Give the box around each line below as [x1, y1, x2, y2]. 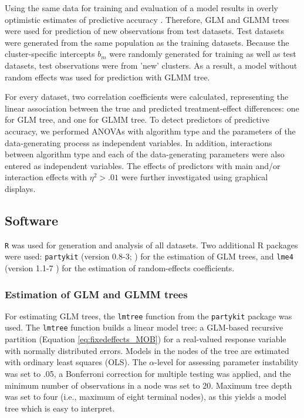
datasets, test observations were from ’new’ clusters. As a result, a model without [5, 59, 298, 71]
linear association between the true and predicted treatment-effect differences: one [5, 102, 299, 114]
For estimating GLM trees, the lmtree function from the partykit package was [5, 309, 292, 322]
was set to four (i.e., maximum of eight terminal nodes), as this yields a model [5, 390, 287, 403]
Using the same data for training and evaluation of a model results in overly [5, 2, 278, 14]
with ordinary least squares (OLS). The [5, 356, 147, 368]
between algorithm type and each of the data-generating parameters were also [5, 148, 285, 160]
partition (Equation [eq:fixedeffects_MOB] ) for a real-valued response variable [5, 333, 286, 345]
